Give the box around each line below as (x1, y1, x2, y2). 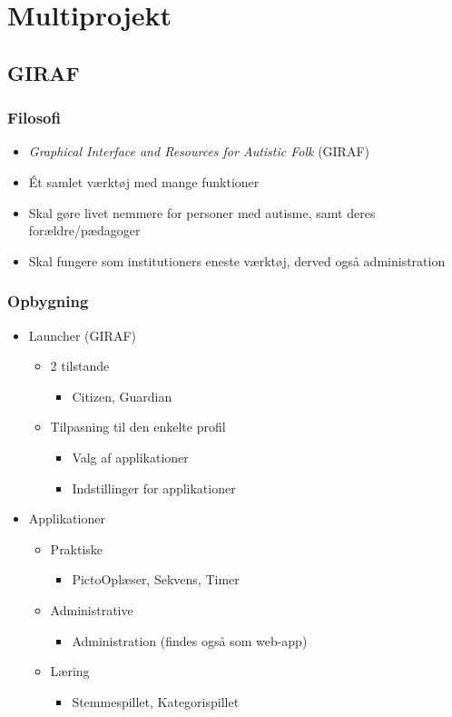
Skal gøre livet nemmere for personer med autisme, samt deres (28, 203, 376, 222)
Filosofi (7, 106, 61, 129)
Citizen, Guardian (72, 386, 172, 405)
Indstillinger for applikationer (72, 478, 236, 497)
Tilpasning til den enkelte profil (50, 417, 226, 436)
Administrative (50, 600, 133, 619)
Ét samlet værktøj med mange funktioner (28, 172, 260, 191)
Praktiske (50, 539, 103, 558)
